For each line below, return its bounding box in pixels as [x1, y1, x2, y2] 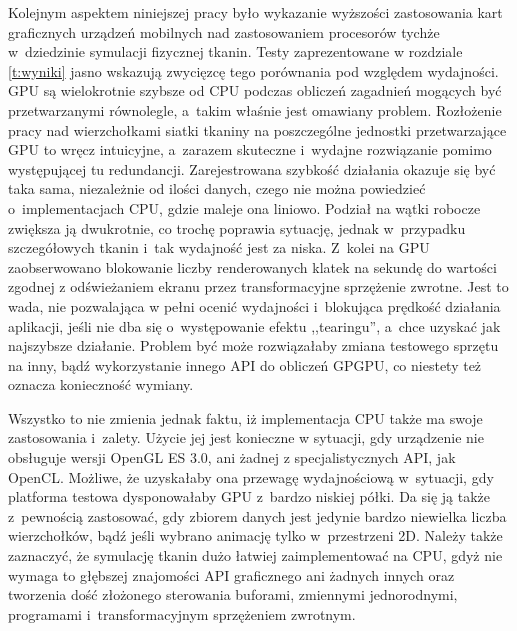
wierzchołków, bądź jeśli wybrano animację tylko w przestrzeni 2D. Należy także [8, 525, 503, 546]
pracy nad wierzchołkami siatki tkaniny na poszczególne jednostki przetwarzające [8, 119, 507, 140]
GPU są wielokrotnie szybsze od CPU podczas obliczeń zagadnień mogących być [8, 80, 502, 101]
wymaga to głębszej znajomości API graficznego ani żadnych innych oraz [8, 564, 455, 585]
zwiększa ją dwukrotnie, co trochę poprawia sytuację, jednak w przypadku [8, 217, 466, 238]
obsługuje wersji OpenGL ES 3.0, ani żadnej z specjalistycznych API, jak [8, 447, 456, 468]
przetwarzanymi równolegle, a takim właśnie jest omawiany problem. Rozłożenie [8, 99, 502, 120]
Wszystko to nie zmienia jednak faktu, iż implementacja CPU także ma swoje [8, 407, 483, 428]
